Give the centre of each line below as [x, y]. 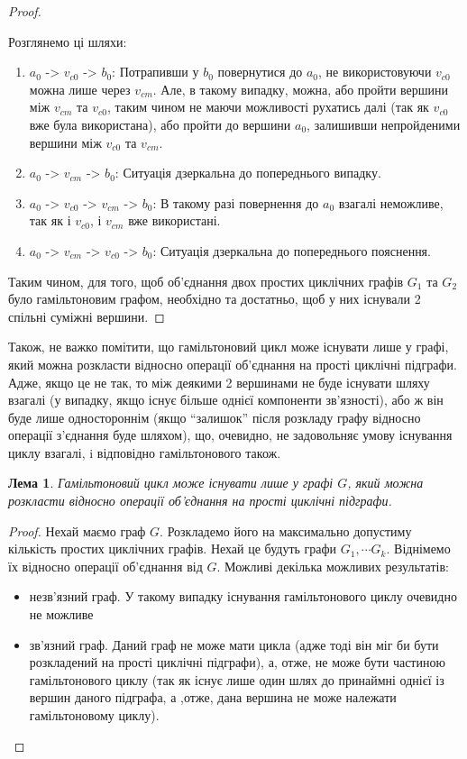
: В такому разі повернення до [236, 202]
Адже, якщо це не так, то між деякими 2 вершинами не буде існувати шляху [219, 382]
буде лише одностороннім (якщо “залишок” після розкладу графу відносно [215, 417]
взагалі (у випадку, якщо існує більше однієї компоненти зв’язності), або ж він [226, 400]
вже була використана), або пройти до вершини [160, 124]
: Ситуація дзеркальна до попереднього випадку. [248, 173]
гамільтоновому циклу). [94, 715]
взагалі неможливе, [391, 202]
